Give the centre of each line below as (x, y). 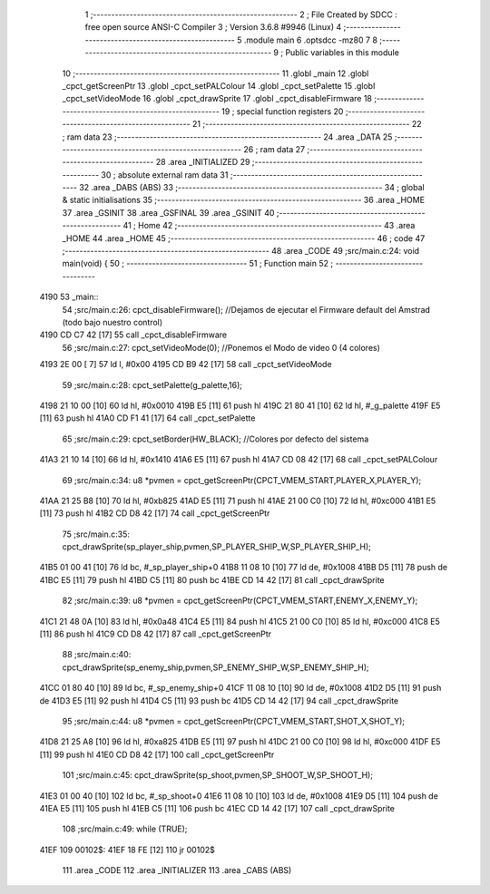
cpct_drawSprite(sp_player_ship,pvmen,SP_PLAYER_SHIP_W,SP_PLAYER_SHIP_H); (216, 547)
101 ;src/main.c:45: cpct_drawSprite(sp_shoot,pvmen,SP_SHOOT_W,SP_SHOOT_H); (218, 775)
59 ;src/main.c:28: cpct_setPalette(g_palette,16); (152, 384)
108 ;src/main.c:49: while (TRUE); (125, 829)
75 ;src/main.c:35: (96, 534)
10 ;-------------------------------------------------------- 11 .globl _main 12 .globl (216, 73)
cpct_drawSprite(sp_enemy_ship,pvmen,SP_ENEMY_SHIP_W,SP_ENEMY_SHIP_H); (216, 667)
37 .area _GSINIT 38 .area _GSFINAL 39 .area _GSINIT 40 (168, 212)
